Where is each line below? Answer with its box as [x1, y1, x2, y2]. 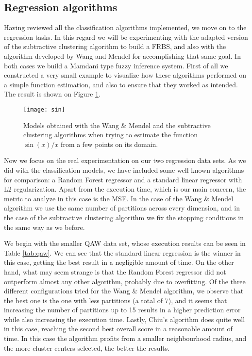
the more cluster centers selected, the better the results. [4, 342, 170, 353]
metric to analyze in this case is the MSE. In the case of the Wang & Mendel [4, 193, 234, 203]
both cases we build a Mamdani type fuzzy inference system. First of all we [4, 60, 228, 70]
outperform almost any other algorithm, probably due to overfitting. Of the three [4, 276, 246, 286]
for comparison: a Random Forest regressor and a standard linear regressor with [4, 174, 242, 184]
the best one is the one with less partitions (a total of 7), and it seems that [4, 295, 227, 305]
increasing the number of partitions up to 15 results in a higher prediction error [4, 305, 241, 315]
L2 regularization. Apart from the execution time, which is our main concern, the [4, 184, 246, 194]
